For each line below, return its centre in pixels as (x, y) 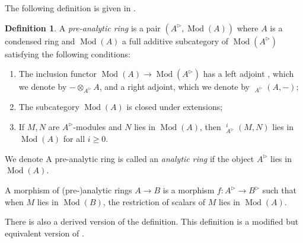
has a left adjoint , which (248, 74)
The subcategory (49, 106)
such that (279, 190)
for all (74, 139)
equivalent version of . (44, 233)
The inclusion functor (58, 74)
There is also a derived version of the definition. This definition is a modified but (152, 221)
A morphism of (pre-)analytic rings (68, 190)
